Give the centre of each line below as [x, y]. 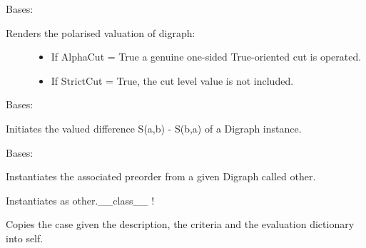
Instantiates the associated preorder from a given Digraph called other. [161, 176]
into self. [25, 238]
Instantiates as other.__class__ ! [80, 200]
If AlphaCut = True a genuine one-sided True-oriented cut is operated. [206, 57]
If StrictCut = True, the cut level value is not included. [172, 80]
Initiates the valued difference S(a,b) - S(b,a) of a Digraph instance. [154, 128]
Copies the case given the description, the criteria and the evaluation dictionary [180, 224]
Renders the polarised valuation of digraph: [101, 32]
